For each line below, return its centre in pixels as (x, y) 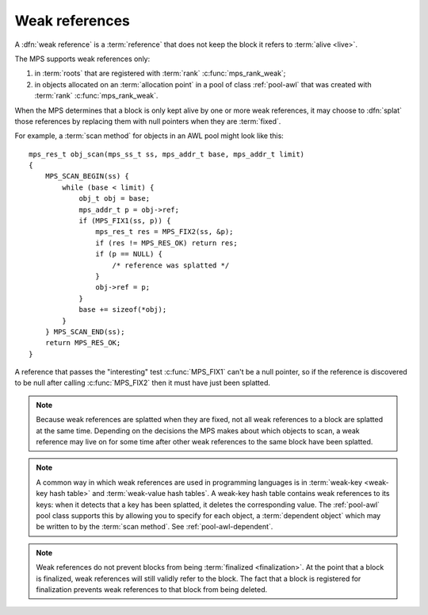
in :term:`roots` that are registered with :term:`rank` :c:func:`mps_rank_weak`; (160, 73)
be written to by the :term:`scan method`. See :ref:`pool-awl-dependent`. (155, 527)
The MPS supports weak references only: (82, 59)
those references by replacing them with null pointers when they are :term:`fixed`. (148, 121)
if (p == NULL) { (129, 254)
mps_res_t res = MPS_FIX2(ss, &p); (164, 232)
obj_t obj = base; (115, 199)
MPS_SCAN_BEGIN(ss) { (87, 176)
